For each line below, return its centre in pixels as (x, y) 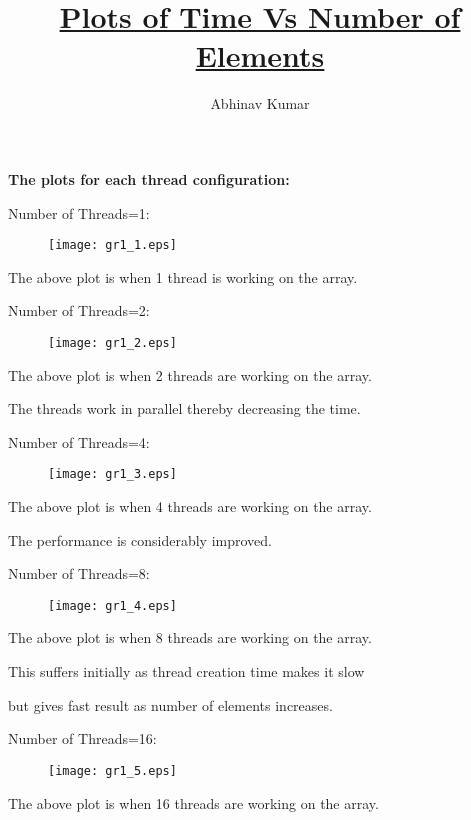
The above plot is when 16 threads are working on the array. (193, 802)
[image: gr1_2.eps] (112, 342)
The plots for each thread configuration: (149, 178)
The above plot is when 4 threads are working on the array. (190, 506)
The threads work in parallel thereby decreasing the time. (184, 408)
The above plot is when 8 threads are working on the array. (190, 637)
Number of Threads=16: (82, 738)
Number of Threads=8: (79, 573)
